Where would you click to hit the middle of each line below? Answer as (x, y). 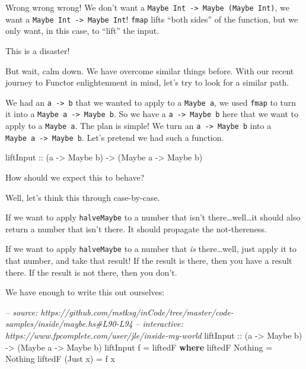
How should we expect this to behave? (75, 177)
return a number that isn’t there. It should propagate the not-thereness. (136, 228)
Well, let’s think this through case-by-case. (83, 197)
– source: (22, 312)
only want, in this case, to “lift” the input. (82, 31)
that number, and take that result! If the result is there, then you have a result (149, 260)
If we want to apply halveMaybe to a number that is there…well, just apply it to (151, 249)
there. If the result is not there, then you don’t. (91, 272)
